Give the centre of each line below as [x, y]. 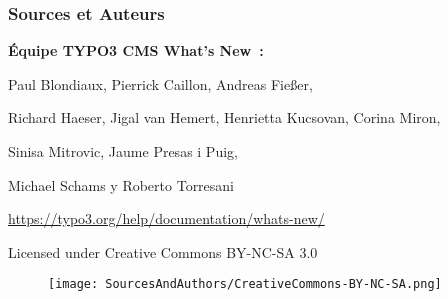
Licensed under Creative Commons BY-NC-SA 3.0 [163, 251]
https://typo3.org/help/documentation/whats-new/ [166, 218]
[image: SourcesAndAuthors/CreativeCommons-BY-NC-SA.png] [245, 284]
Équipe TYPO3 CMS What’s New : [136, 50]
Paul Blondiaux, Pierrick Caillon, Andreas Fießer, [160, 83]
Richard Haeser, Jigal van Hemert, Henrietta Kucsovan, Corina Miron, [224, 117]
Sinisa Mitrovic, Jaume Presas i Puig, [123, 151]
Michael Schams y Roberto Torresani [121, 184]
